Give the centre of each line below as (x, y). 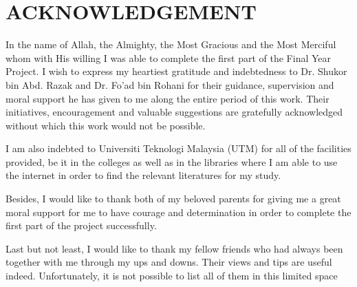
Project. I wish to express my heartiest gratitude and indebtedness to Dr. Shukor (176, 71)
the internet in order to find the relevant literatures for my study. (143, 175)
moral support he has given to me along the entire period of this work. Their (167, 98)
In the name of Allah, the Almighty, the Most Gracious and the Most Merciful (171, 44)
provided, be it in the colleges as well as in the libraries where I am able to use (172, 161)
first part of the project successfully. (81, 225)
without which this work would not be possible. (106, 125)
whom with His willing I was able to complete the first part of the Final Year (169, 57)
